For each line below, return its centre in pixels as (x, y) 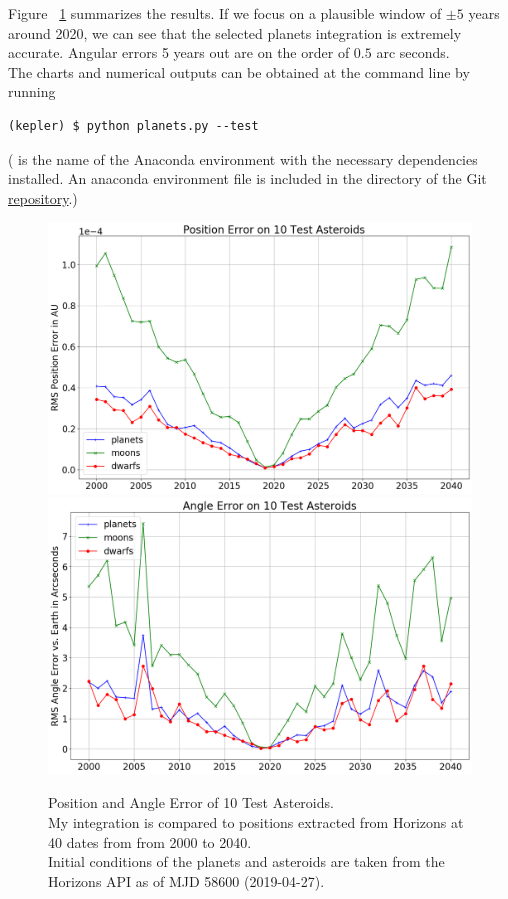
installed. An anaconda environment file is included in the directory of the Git (247, 178)
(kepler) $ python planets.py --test (133, 125)
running (32, 91)
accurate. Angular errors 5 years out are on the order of (179, 52)
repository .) (43, 197)
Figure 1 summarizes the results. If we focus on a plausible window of (225, 13)
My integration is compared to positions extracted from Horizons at (256, 821)
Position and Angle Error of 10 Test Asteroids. (191, 802)
